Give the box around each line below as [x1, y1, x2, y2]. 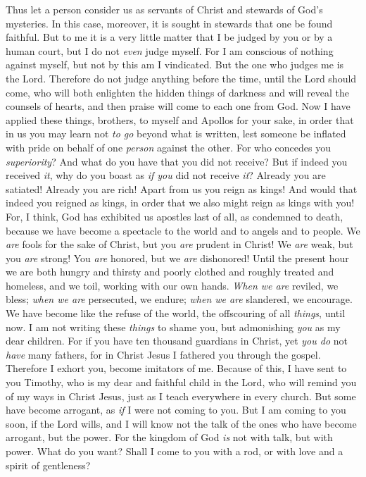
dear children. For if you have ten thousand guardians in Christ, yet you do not [6, 333, 348, 348]
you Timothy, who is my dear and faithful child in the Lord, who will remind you [6, 375, 357, 390]
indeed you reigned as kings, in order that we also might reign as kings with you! [6, 195, 355, 210]
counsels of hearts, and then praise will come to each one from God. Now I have [6, 99, 351, 113]
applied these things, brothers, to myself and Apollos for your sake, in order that [6, 112, 354, 127]
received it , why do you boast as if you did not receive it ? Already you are [6, 168, 326, 182]
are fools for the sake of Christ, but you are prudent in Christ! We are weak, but [6, 237, 353, 252]
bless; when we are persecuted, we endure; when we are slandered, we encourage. [6, 292, 353, 306]
